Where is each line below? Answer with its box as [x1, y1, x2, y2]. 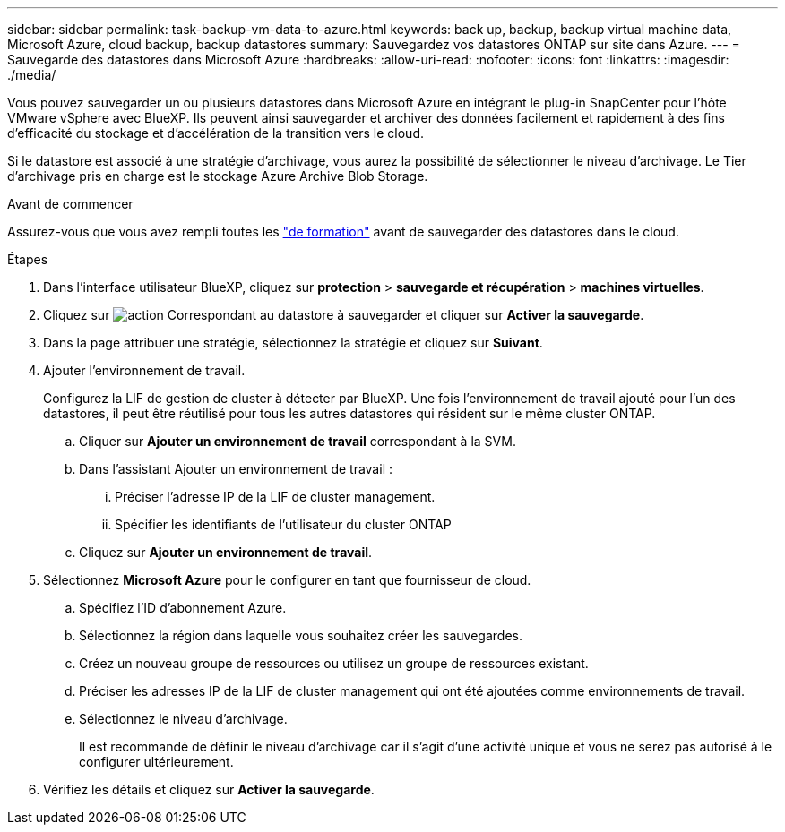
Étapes [7, 252, 48, 267]
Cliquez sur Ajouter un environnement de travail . [79, 545, 373, 560]
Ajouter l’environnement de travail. [43, 363, 246, 378]
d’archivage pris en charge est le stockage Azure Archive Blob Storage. [7, 168, 428, 184]
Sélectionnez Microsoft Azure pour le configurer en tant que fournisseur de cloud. [43, 572, 531, 588]
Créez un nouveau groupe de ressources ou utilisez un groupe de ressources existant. [79, 656, 589, 671]
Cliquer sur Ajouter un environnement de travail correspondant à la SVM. [79, 433, 516, 449]
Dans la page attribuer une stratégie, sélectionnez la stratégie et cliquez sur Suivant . [43, 335, 543, 350]
